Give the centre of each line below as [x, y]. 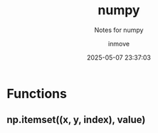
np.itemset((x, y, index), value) [76, 120]
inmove [119, 43]
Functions [37, 94]
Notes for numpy [119, 30]
